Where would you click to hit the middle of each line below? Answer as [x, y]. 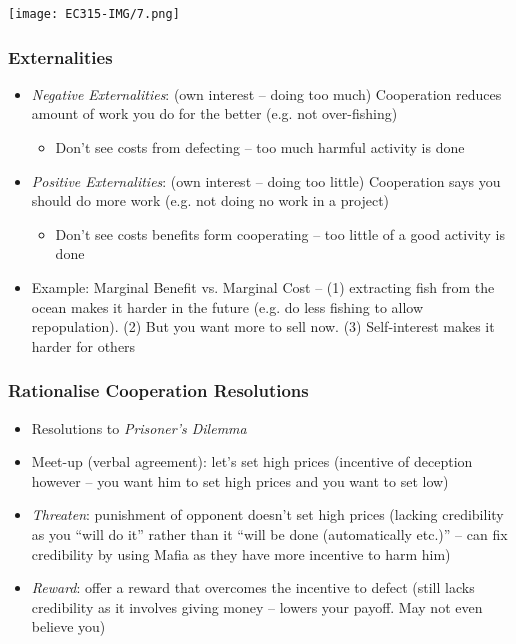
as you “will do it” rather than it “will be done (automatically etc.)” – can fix [269, 534]
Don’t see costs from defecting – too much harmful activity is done [260, 147]
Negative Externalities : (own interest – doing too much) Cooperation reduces [266, 93]
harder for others [83, 345]
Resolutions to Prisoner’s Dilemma [139, 427]
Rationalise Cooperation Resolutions [158, 390]
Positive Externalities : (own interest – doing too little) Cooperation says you [266, 180]
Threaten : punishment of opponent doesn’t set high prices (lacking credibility [267, 514]
